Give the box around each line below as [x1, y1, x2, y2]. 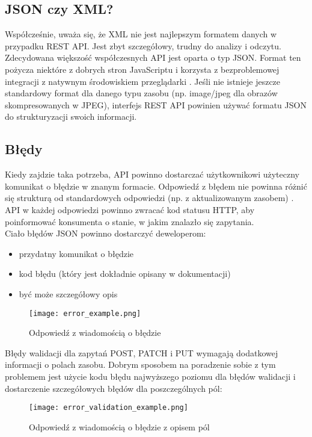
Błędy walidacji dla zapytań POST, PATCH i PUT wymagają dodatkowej [5, 346, 278, 359]
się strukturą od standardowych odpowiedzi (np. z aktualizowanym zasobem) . [5, 191, 294, 204]
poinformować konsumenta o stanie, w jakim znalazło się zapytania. [5, 215, 254, 228]
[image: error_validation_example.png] [29, 403, 188, 412]
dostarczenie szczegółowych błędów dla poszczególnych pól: [5, 382, 222, 394]
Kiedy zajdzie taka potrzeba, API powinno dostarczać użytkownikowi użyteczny [5, 168, 299, 181]
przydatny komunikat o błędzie [19, 247, 134, 259]
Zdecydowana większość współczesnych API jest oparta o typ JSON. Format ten [5, 51, 301, 64]
